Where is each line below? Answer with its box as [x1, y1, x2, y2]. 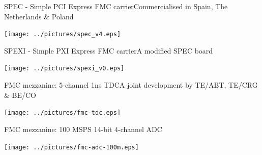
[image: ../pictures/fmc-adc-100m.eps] [4, 143, 139, 151]
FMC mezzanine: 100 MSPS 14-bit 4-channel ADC [4, 123, 162, 134]
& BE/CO [4, 89, 36, 100]
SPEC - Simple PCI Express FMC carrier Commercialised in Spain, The [4, 1, 228, 11]
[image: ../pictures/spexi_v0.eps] [4, 65, 125, 72]
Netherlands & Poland [4, 11, 74, 21]
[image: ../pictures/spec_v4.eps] [4, 31, 121, 38]
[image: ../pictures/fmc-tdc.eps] [4, 109, 121, 117]
